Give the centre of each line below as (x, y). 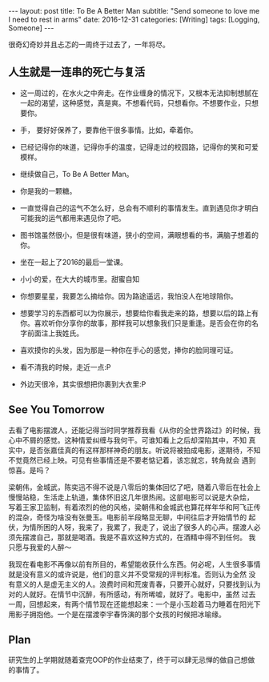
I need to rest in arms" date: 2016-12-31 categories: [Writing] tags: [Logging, (134, 19)
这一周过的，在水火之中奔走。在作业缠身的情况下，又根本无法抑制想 (132, 93)
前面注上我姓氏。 (55, 333)
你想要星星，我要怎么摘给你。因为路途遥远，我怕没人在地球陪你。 (128, 296)
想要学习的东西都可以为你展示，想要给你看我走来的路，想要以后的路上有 (139, 313)
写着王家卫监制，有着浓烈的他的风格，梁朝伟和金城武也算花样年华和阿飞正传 (134, 507)
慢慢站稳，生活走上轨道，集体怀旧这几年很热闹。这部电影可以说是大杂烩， (131, 497)
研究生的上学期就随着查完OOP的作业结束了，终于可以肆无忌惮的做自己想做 (132, 660)
